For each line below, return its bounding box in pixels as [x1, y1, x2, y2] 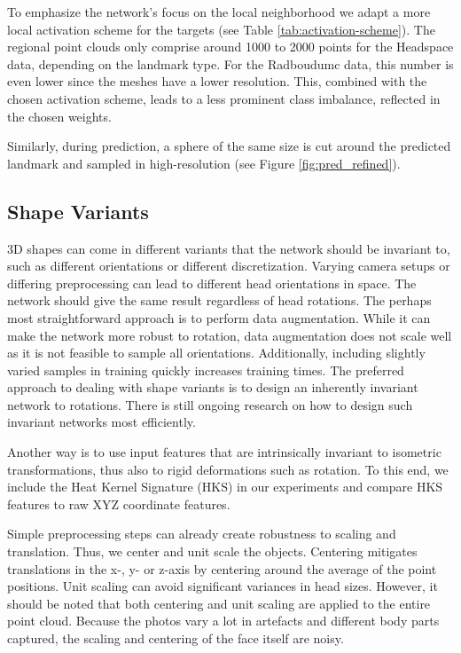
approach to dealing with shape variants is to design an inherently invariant [7, 378, 418, 397]
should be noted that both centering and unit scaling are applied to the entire [7, 594, 431, 612]
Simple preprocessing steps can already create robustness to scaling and [7, 524, 396, 543]
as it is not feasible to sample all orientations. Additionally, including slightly [7, 343, 426, 362]
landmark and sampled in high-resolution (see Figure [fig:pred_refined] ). [7, 153, 401, 172]
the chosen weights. [7, 106, 112, 125]
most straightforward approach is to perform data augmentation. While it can [7, 308, 431, 326]
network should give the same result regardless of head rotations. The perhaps [7, 291, 432, 310]
